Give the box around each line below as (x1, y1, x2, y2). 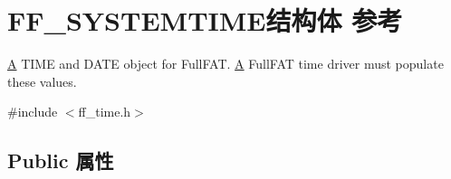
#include (7, 102, 58, 121)
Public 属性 (7, 146, 114, 174)
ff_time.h (78, 102, 131, 121)
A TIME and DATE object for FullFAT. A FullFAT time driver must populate (7, 54, 444, 73)
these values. (7, 71, 77, 90)
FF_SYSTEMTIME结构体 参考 (7, 2, 403, 39)
